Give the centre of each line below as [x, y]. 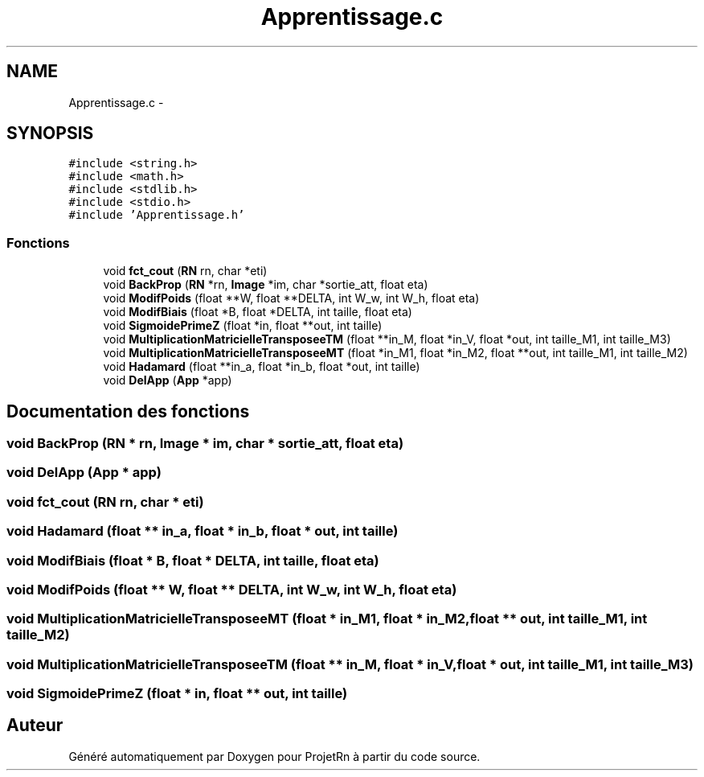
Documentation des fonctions [128, 411]
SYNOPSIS [50, 134]
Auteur [35, 726]
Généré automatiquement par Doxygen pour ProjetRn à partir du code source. [274, 756]
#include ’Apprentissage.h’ [157, 215]
